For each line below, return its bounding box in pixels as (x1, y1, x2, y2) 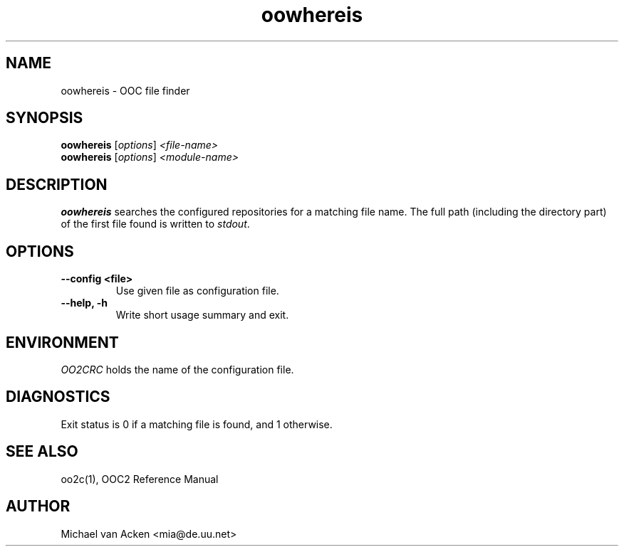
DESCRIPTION (6, 175, 108, 193)
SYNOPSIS (6, 109, 83, 127)
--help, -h (61, 297, 108, 309)
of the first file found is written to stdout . (61, 218, 250, 230)
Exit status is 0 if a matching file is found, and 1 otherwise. (61, 418, 333, 430)
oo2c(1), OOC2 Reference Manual (61, 472, 219, 485)
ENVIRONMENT (6, 333, 119, 351)
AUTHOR (6, 497, 71, 516)
